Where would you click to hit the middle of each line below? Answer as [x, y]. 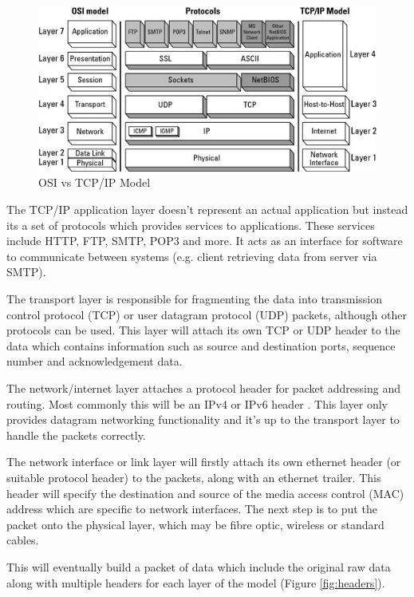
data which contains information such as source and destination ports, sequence [201, 345]
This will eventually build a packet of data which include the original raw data [199, 566]
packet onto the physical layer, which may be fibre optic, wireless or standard [195, 524]
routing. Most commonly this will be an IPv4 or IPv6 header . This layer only [197, 403]
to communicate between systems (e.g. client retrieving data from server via [192, 256]
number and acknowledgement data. [95, 361]
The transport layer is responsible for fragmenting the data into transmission [195, 298]
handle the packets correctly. [76, 435]
